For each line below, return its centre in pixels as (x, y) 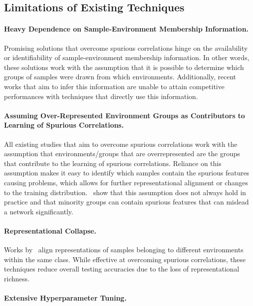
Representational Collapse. (50, 230)
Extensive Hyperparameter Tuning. (65, 298)
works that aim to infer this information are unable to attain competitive (114, 86)
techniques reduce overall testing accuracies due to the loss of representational (122, 269)
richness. (17, 278)
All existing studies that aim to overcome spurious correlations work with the (121, 144)
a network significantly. (39, 211)
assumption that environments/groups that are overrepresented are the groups (122, 153)
